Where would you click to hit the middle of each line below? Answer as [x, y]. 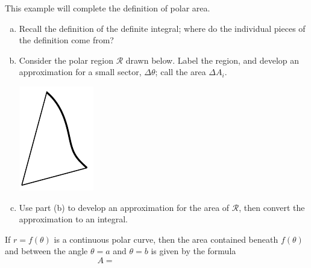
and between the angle [46, 251]
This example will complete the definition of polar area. [108, 8]
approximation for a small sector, [80, 72]
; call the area [181, 72]
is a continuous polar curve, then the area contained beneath [166, 239]
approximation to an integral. [73, 219]
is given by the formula [193, 251]
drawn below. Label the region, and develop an [212, 60]
